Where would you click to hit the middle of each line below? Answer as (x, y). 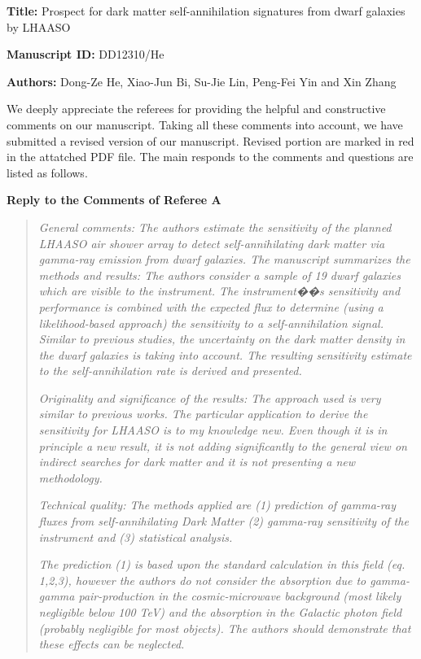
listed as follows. (47, 172)
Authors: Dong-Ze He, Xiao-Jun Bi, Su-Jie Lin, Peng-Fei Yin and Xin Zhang (202, 81)
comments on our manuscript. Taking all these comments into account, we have (205, 124)
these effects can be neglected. (112, 644)
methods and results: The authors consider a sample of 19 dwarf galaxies (219, 275)
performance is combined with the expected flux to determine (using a (211, 306)
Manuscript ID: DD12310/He (86, 54)
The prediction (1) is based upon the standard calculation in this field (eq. (222, 564)
